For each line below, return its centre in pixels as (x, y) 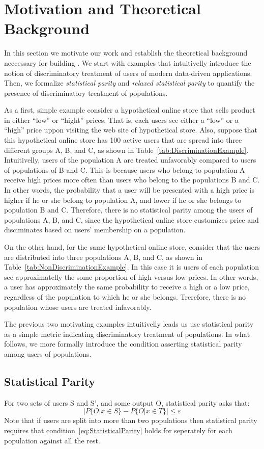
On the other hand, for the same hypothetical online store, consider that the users (132, 247)
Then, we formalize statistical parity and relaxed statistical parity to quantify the (129, 83)
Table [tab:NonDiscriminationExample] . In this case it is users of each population (132, 267)
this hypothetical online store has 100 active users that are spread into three (123, 140)
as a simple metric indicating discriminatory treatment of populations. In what (127, 334)
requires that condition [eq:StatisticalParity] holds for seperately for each (118, 430)
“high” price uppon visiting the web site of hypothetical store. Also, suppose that (131, 130)
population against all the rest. (52, 440)
